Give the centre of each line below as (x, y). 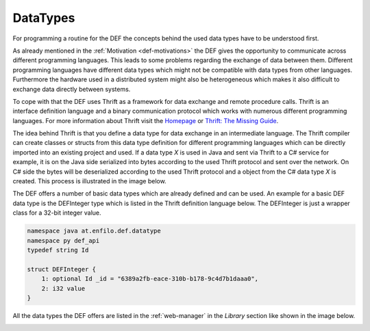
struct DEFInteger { (61, 269)
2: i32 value (63, 288)
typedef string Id (58, 250)
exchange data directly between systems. (72, 89)
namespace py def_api (63, 240)
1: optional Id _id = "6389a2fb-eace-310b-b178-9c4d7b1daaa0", (150, 279)
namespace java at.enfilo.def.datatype (94, 231)
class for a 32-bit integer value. (57, 213)
